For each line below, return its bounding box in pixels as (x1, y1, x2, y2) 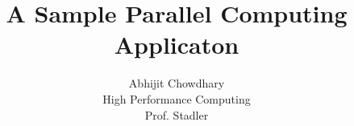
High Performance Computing (102, 90, 251, 107)
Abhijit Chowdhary (128, 75, 225, 91)
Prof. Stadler (144, 106, 209, 123)
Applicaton (114, 28, 239, 61)
